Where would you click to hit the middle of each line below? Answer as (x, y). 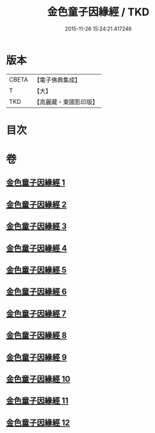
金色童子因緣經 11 (37, 401)
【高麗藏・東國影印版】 (66, 102)
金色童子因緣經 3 (37, 226)
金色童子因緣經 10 (38, 379)
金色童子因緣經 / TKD (98, 12)
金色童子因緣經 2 (37, 204)
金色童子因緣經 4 (37, 248)
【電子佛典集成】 (57, 80)
